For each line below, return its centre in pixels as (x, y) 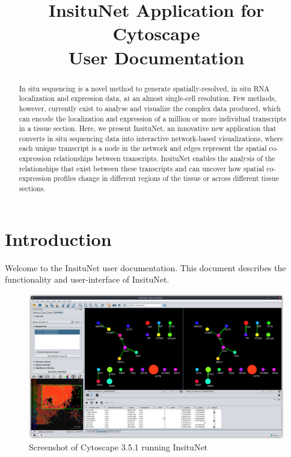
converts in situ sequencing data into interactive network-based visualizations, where (151, 138)
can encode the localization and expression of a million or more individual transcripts (152, 118)
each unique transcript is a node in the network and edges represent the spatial (143, 148)
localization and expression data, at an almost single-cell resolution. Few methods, (148, 98)
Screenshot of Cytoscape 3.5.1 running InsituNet (118, 447)
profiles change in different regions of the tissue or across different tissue (166, 178)
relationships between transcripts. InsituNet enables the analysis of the (164, 158)
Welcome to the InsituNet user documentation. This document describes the (145, 267)
